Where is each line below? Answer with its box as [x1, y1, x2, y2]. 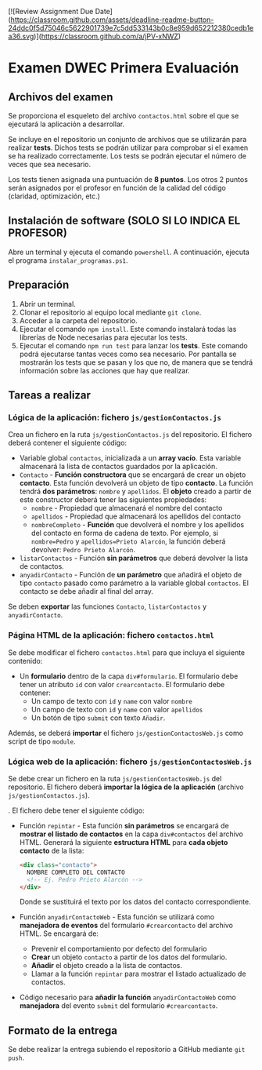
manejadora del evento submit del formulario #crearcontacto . [19, 1001, 218, 1010]
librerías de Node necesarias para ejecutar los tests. [19, 333, 188, 342]
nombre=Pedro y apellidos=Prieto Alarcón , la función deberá [31, 537, 226, 546]
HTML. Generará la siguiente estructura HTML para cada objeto [19, 837, 228, 846]
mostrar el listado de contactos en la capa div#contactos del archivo [19, 829, 244, 839]
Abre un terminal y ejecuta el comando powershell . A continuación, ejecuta [8, 247, 250, 257]
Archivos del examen [8, 90, 113, 104]
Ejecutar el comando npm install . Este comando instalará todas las [19, 324, 237, 333]
